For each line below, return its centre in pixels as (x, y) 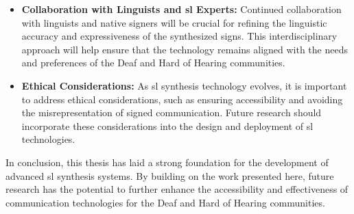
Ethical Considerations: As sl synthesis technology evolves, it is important (184, 85)
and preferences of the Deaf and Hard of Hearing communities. (153, 63)
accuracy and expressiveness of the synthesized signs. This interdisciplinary (179, 36)
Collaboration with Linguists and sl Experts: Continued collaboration (181, 9)
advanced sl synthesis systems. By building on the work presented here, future (170, 175)
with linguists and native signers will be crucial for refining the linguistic (174, 22)
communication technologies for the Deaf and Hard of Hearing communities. (165, 202)
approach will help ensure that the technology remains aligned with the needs (185, 49)
